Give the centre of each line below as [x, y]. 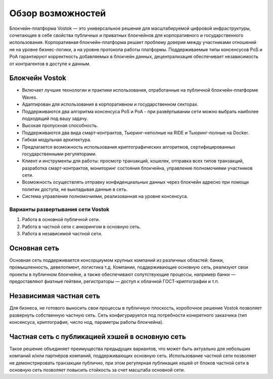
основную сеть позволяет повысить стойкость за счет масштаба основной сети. [97, 370]
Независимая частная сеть [55, 296]
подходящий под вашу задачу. [55, 118]
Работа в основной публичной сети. [61, 220]
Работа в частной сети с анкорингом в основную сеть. [81, 226]
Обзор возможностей [58, 13]
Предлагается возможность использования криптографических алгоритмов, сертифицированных [129, 147]
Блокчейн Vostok [38, 78]
